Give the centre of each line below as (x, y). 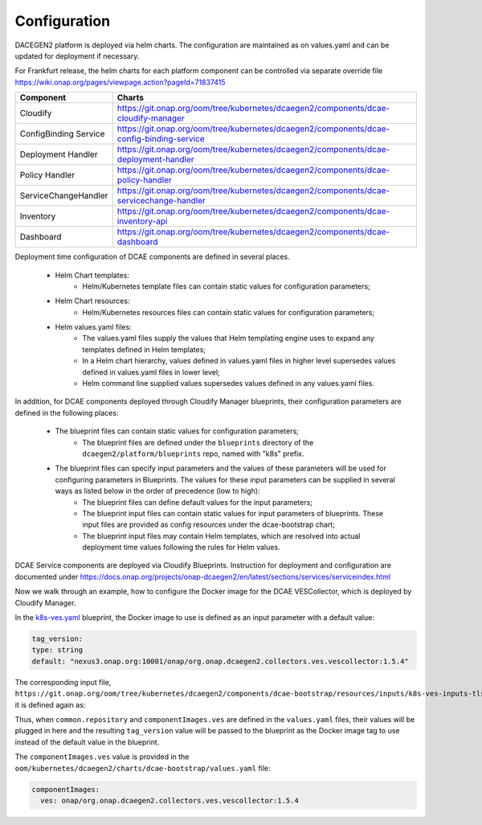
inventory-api (142, 221)
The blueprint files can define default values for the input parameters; (198, 502)
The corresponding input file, (63, 682)
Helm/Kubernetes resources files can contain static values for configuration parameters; (229, 312)
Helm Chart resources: (92, 301)
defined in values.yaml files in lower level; (151, 372)
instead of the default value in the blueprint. (87, 742)
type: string (57, 650)
